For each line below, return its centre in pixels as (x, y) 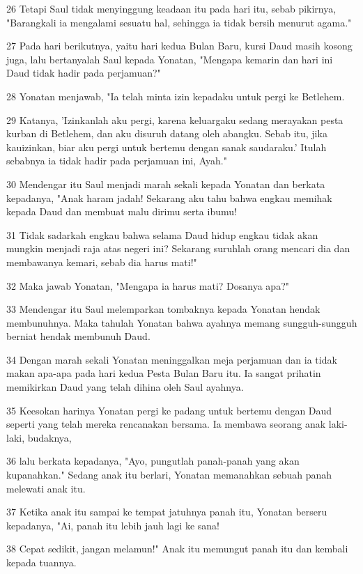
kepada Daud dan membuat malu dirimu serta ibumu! (122, 211)
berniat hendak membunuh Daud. (78, 336)
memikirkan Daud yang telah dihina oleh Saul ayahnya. (125, 387)
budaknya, (49, 437)
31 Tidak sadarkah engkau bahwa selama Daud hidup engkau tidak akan (162, 234)
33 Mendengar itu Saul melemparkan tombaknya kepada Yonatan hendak (163, 309)
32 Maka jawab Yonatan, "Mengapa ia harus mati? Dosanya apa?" (148, 285)
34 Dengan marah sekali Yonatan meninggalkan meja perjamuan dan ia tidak (172, 359)
